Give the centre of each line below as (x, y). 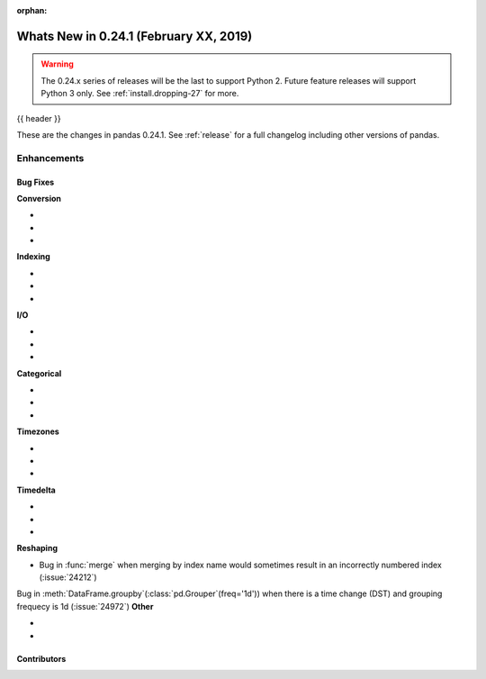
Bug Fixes (36, 182)
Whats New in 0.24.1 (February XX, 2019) (135, 36)
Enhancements (50, 158)
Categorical (39, 373)
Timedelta (36, 490)
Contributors (41, 658)
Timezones (38, 431)
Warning (57, 64)
